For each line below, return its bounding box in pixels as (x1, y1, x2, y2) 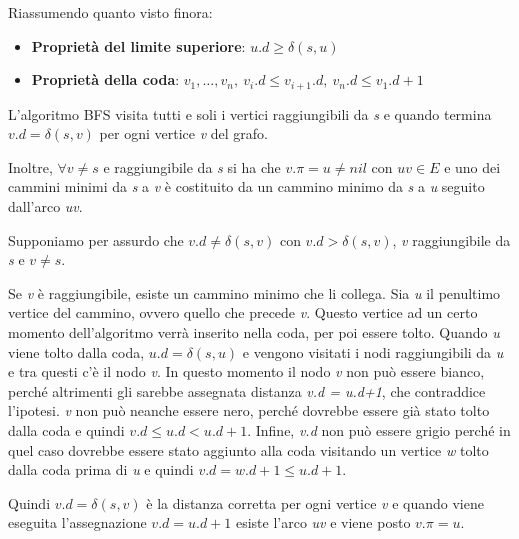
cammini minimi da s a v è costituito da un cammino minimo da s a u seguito (8, 176, 485, 197)
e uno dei (444, 156, 501, 177)
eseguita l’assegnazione (8, 512, 147, 533)
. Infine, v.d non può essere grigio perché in (247, 419, 511, 440)
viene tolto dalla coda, (8, 341, 145, 362)
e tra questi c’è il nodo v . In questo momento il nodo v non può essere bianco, (8, 361, 485, 382)
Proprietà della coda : (31, 69, 180, 90)
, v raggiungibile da (392, 229, 511, 250)
